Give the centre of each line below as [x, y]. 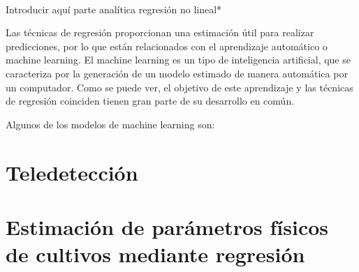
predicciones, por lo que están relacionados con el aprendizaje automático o [167, 46]
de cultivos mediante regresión [155, 254]
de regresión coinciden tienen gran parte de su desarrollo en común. [150, 101]
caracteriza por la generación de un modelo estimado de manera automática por [177, 73]
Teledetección [72, 172]
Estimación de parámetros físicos [167, 226]
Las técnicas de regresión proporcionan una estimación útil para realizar [160, 32]
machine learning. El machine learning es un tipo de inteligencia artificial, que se [178, 60]
